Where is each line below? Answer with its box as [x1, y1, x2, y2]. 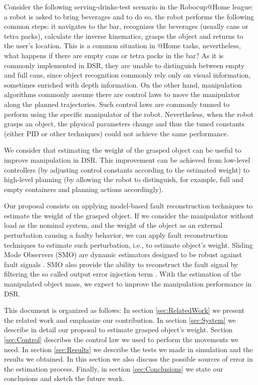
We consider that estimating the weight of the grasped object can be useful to [4, 145, 242, 155]
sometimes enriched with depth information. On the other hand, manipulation [4, 79, 242, 90]
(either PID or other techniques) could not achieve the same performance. [4, 128, 229, 138]
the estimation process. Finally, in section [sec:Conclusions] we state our [4, 363, 223, 374]
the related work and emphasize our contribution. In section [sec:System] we [4, 314, 236, 325]
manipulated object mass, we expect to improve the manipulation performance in [4, 279, 252, 289]
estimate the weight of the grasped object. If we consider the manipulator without [4, 210, 254, 220]
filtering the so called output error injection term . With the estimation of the [4, 269, 241, 279]
